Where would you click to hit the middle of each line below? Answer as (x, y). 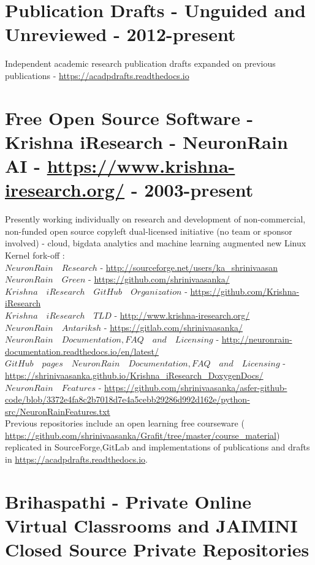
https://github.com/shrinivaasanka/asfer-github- (196, 387)
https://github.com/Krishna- (245, 291)
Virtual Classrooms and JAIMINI (151, 525)
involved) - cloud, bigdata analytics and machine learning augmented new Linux (156, 243)
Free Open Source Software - (129, 117)
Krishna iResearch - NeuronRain (146, 141)
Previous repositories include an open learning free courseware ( (125, 423)
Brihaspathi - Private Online (128, 501)
